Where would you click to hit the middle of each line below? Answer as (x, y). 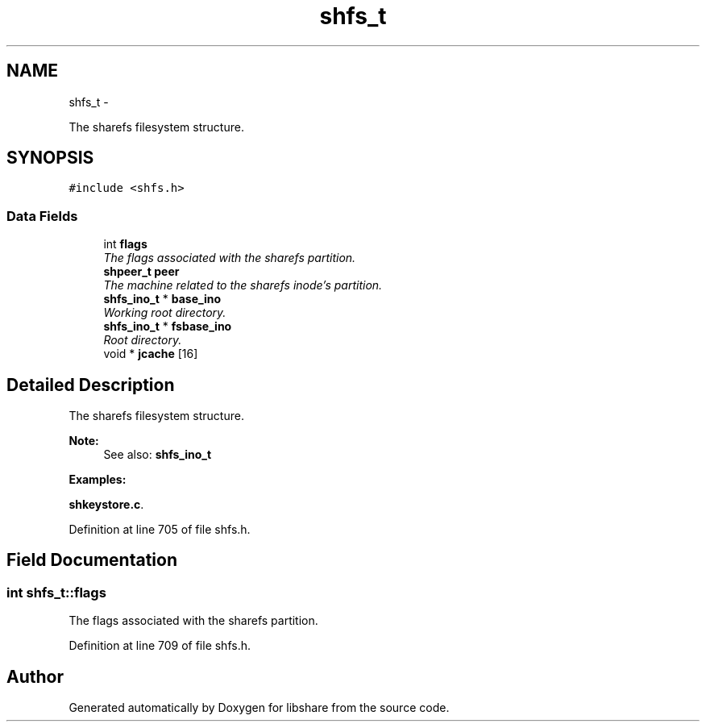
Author (35, 676)
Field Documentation (92, 560)
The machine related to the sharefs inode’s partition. (243, 285)
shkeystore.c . (106, 505)
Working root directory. (165, 313)
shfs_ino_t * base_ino (162, 299)
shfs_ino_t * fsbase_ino (168, 327)
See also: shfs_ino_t (158, 455)
